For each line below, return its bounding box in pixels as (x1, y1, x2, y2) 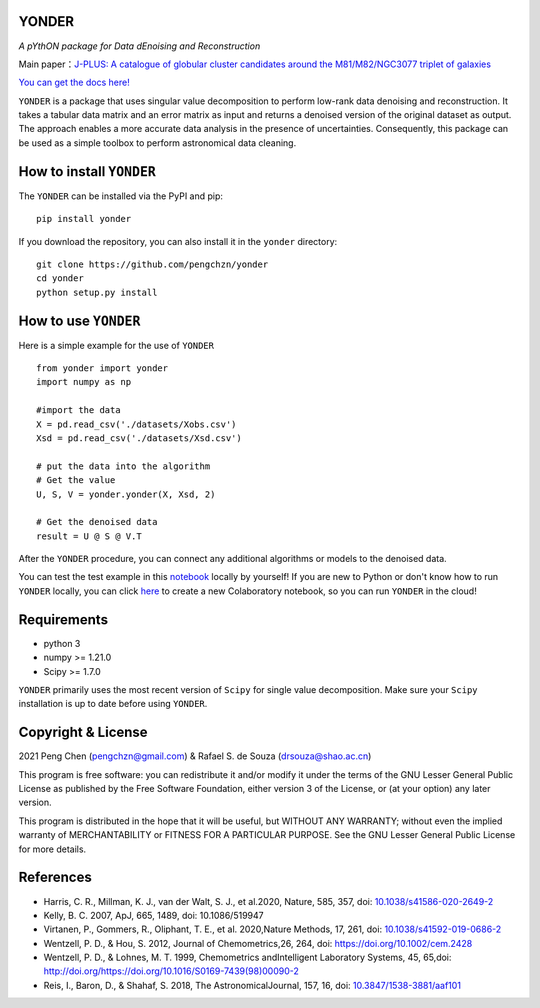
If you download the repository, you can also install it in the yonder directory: (18, 235, 338, 247)
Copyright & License (18, 724, 149, 741)
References (18, 869, 92, 886)
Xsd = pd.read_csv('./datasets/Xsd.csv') (36, 432, 242, 444)
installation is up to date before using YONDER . (18, 698, 208, 710)
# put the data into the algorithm (36, 460, 211, 472)
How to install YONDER (18, 163, 157, 180)
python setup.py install (36, 286, 158, 298)
